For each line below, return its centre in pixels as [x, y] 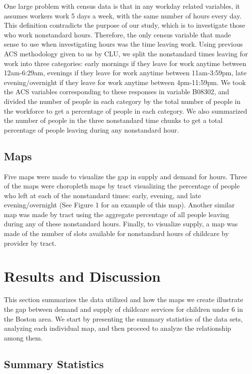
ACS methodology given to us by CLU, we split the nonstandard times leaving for [126, 53]
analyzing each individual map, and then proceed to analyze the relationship [118, 328]
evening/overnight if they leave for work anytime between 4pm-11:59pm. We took [125, 82]
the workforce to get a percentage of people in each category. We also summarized [126, 110]
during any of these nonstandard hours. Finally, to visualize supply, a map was [121, 224]
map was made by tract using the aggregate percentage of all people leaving [117, 214]
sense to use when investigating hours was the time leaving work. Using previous [124, 44]
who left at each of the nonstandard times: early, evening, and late [102, 195]
